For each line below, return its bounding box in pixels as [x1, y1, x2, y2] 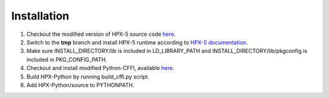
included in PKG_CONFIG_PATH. [26, 55, 107, 63]
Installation [11, 9, 69, 23]
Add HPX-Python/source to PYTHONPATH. [26, 81, 135, 88]
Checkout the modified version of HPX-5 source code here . [26, 30, 176, 38]
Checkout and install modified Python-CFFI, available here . [26, 65, 175, 72]
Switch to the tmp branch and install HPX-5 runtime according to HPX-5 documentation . [26, 38, 248, 46]
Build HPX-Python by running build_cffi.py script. [26, 73, 149, 80]
